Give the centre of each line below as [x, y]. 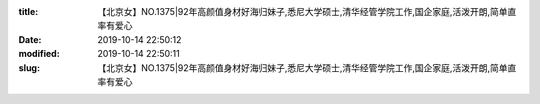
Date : [30, 39]
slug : [29, 67]
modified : [39, 54]
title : [28, 11]
